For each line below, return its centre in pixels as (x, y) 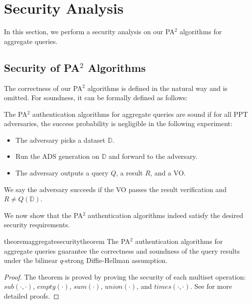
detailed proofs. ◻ (32, 296)
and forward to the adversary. (153, 156)
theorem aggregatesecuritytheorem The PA (67, 241)
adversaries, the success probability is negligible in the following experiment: (118, 123)
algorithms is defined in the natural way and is (157, 88)
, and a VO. (168, 173)
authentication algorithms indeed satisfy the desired (165, 215)
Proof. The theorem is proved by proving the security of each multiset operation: (125, 276)
